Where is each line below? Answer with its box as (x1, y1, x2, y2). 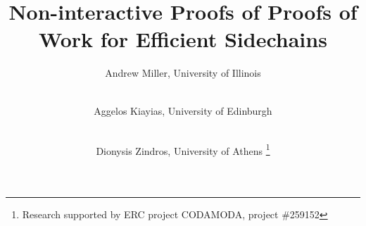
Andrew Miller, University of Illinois (105, 65, 261, 80)
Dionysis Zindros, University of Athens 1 (96, 141, 270, 158)
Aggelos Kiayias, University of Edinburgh (94, 103, 272, 118)
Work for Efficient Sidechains (39, 25, 327, 54)
